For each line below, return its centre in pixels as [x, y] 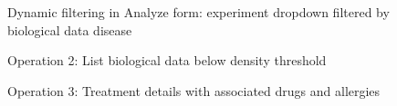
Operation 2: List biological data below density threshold [167, 60]
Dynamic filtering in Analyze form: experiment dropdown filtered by [198, 12]
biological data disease [70, 29]
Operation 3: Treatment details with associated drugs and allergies [194, 90]
